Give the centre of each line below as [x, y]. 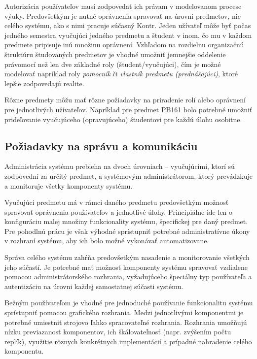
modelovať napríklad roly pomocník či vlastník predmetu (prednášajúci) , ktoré [121, 74]
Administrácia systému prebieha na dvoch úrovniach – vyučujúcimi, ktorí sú [120, 166]
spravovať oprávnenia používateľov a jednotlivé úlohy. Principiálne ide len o [119, 212]
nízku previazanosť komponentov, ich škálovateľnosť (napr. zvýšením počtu [118, 332]
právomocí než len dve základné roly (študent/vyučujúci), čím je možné [113, 64]
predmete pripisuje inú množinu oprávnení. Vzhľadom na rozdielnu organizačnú [124, 45]
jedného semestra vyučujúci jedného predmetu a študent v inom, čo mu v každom [128, 35]
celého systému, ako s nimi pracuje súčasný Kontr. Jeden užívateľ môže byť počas [128, 25]
